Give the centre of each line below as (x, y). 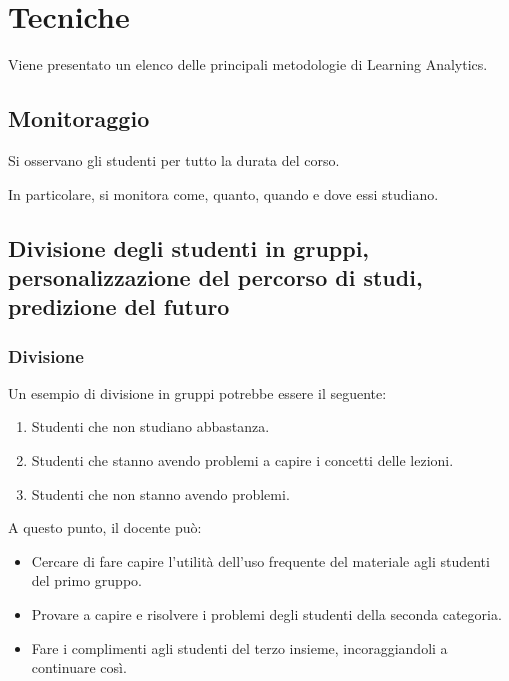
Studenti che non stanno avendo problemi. (160, 493)
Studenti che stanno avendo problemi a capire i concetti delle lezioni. (242, 460)
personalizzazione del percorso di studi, (215, 276)
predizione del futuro (119, 306)
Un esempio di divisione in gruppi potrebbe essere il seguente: (197, 392)
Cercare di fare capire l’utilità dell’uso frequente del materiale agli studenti (260, 560)
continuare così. (79, 667)
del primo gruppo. (86, 580)
